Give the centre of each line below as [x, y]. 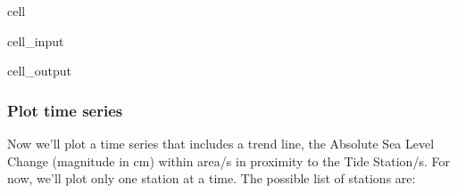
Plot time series [65, 110]
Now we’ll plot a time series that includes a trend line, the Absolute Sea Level [221, 143]
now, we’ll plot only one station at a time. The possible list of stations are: [212, 178]
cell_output [39, 71]
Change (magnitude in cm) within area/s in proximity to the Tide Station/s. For [228, 161]
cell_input [36, 40]
